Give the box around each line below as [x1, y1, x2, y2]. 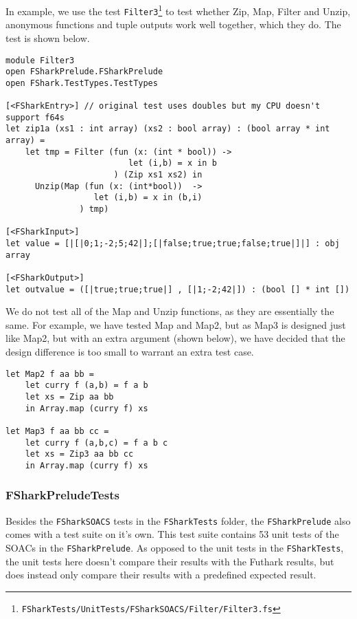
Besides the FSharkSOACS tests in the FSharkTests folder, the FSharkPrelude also [5, 513, 351, 528]
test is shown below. [5, 30, 90, 45]
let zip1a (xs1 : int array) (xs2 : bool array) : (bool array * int [5, 124, 330, 134]
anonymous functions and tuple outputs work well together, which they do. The [5, 17, 341, 32]
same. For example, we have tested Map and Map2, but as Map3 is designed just [5, 317, 346, 332]
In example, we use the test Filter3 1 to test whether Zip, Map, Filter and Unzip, [5, 2, 351, 18]
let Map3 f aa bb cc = [5, 426, 109, 436]
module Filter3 [5, 55, 75, 65]
